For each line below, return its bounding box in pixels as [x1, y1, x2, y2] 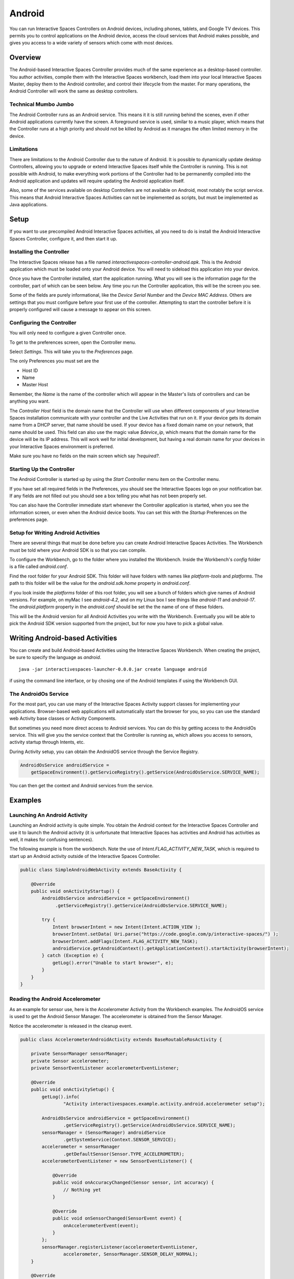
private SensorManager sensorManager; [31, 1051, 128, 1056]
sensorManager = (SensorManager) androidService [41, 1130, 166, 1135]
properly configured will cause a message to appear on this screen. [9, 306, 152, 312]
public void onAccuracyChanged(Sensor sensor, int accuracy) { [52, 1180, 214, 1185]
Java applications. [9, 202, 48, 208]
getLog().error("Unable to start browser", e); [52, 960, 174, 965]
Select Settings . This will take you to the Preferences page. [9, 348, 134, 355]
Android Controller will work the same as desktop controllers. [9, 88, 138, 94]
